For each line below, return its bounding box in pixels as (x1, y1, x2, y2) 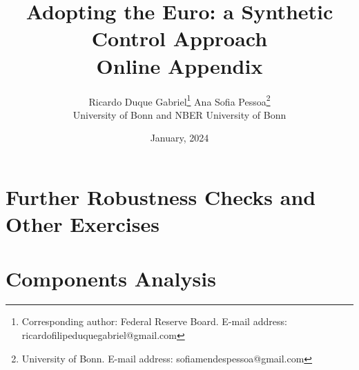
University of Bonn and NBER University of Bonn (72, 107, 287, 121)
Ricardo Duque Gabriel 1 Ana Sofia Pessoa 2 (88, 92, 271, 108)
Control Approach (91, 24, 268, 52)
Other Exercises (6, 210, 159, 238)
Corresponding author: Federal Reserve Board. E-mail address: (21, 314, 287, 329)
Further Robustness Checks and (6, 182, 316, 211)
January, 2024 (150, 130, 209, 145)
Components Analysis (6, 264, 216, 292)
